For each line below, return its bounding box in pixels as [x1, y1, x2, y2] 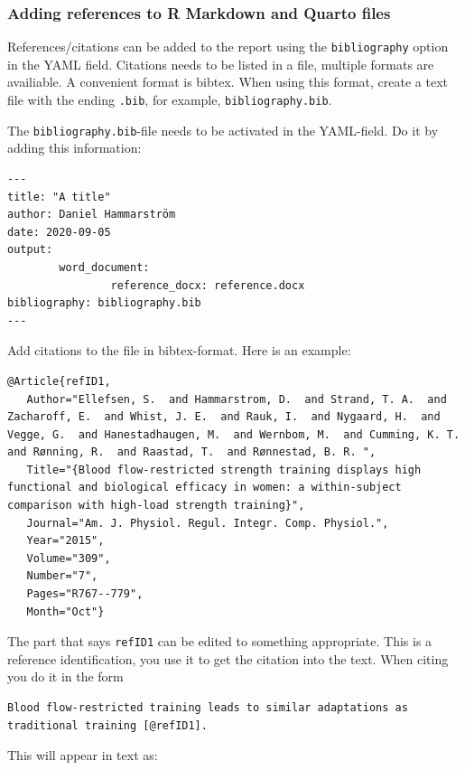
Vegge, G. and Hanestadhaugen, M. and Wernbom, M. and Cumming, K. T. [7, 427, 460, 441]
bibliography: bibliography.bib [7, 296, 201, 310]
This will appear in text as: [7, 746, 158, 765]
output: [7, 243, 53, 257]
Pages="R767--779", [26, 587, 144, 601]
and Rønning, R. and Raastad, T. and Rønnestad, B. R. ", [7, 446, 377, 459]
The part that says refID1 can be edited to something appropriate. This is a [7, 632, 432, 651]
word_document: [59, 260, 150, 274]
